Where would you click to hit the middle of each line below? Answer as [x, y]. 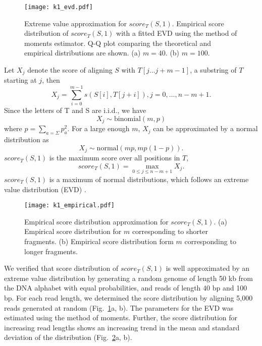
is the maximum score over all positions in [115, 158]
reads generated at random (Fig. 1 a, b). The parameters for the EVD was [119, 307]
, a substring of [213, 70]
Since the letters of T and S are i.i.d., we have [75, 110]
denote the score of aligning [70, 70]
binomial [127, 119]
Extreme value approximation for [75, 23]
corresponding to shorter [170, 231]
